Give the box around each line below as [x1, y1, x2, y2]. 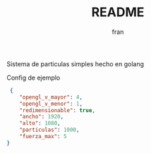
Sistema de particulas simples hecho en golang [6, 59, 144, 68]
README [91, 4, 145, 20]
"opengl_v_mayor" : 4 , [19, 93, 83, 101]
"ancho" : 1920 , [19, 114, 64, 121]
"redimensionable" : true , [19, 106, 96, 114]
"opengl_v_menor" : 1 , [19, 100, 83, 107]
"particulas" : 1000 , [19, 126, 80, 134]
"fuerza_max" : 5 [19, 133, 68, 140]
